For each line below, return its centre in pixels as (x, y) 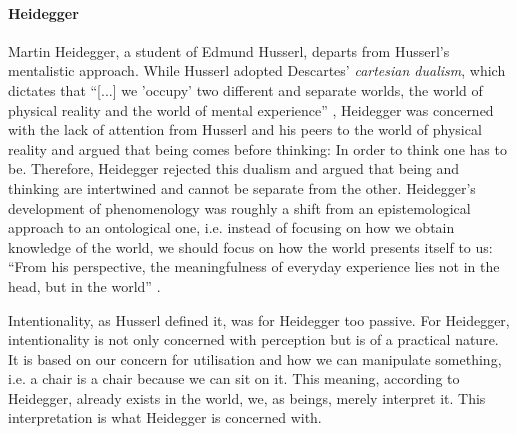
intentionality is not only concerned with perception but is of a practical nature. (253, 339)
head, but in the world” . (84, 285)
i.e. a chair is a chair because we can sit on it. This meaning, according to (234, 378)
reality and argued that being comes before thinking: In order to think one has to (257, 148)
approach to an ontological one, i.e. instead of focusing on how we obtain (231, 227)
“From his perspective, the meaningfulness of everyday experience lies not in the (254, 266)
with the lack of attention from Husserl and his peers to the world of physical (245, 129)
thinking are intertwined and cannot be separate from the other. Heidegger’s (242, 187)
